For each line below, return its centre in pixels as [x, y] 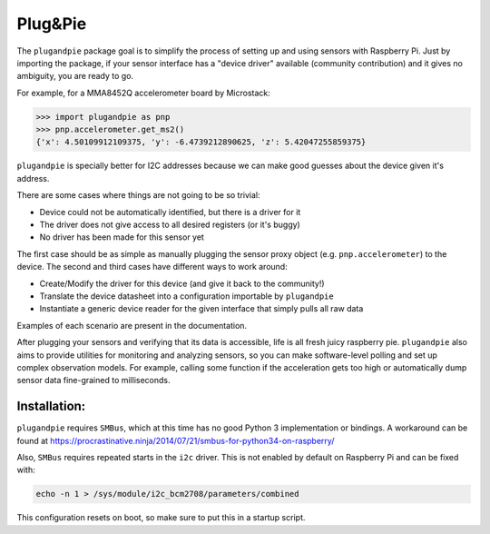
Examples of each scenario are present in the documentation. [132, 325]
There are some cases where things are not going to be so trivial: [138, 195]
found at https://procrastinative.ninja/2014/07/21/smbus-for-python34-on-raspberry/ [176, 440]
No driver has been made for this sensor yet [122, 237]
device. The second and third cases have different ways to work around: [152, 267]
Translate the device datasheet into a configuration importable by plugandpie [187, 296]
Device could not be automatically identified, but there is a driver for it [170, 212]
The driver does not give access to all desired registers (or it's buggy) [170, 225]
